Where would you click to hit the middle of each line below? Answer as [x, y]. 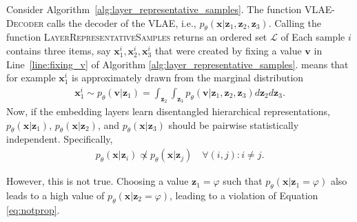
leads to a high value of [55, 195]
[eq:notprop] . [33, 209]
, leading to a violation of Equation [244, 195]
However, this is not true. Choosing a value [98, 181]
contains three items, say [59, 50]
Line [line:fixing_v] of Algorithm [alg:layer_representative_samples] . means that [177, 64]
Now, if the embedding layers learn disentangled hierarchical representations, [168, 111]
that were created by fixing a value [228, 50]
